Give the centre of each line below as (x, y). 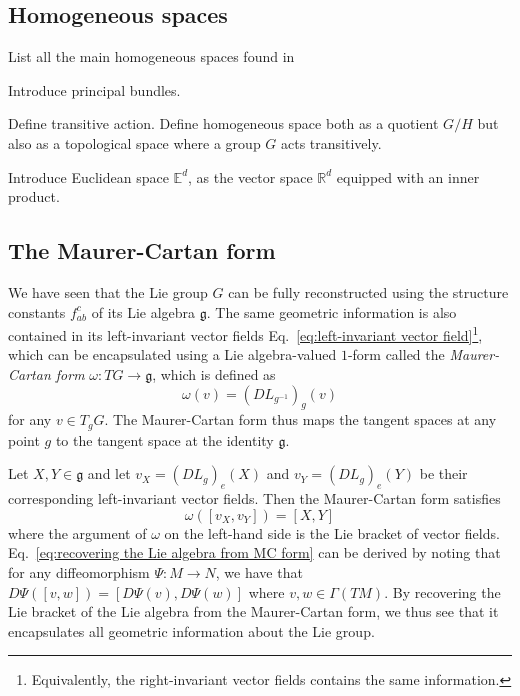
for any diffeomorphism (79, 572)
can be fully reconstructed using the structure (368, 291)
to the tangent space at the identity (164, 439)
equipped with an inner (408, 176)
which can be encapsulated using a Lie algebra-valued (172, 354)
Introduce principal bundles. (94, 89)
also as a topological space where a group (134, 142)
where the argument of (77, 532)
